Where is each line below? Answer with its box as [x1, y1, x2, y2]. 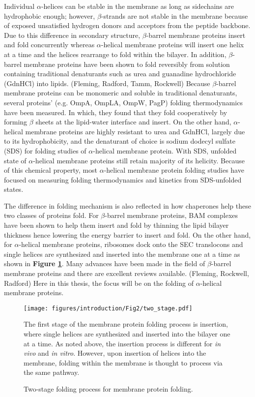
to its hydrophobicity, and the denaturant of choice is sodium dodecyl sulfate [4, 136, 235, 146]
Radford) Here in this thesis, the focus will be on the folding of [4, 277, 194, 288]
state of [4, 155, 27, 165]
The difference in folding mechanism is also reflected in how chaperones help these [4, 200, 251, 211]
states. [4, 184, 24, 194]
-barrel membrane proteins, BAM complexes [105, 210, 238, 220]
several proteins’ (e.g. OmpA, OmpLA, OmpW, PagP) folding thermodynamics [4, 97, 243, 107]
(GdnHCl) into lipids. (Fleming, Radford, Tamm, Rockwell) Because [4, 78, 210, 88]
